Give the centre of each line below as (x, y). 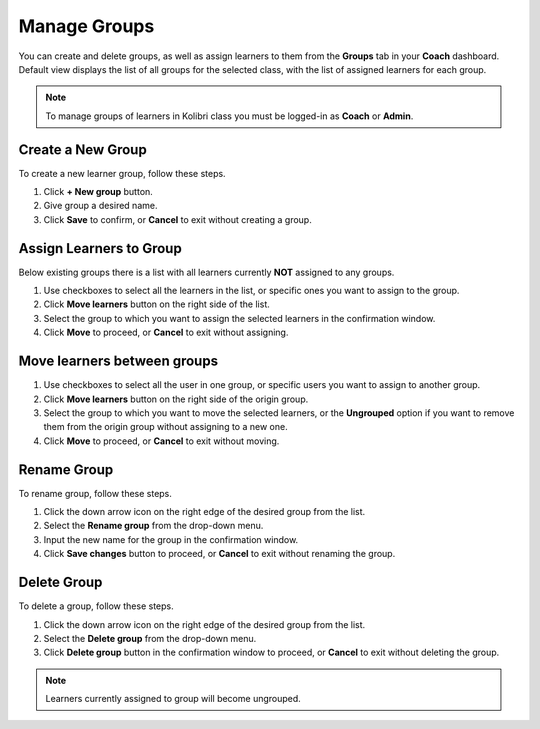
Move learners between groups (118, 361)
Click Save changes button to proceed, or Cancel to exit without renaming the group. (219, 554)
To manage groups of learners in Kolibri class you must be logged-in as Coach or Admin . (229, 116)
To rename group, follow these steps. (95, 493)
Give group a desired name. (100, 206)
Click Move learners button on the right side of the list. (156, 304)
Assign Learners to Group (100, 248)
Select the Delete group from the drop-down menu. (150, 638)
